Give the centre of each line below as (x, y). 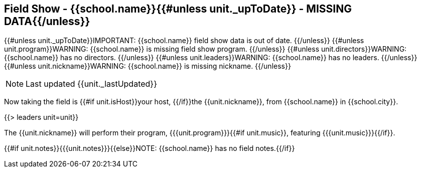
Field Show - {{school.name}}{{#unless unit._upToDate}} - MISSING (178, 9)
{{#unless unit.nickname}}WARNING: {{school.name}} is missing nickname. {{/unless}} (148, 66)
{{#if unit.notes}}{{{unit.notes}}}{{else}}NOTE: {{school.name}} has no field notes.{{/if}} (150, 148)
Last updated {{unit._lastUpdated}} (91, 84)
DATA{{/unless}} (47, 21)
